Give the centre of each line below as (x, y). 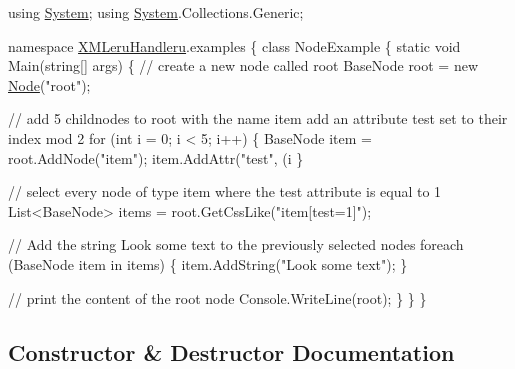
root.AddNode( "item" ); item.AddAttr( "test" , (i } (156, 157)
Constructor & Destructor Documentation (231, 351)
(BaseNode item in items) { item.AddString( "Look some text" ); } (208, 263)
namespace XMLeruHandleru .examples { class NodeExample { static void (234, 45)
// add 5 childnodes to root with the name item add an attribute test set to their (258, 118)
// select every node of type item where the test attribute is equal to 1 (225, 191)
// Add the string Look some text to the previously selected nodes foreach (236, 244)
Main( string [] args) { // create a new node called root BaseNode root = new (243, 65)
